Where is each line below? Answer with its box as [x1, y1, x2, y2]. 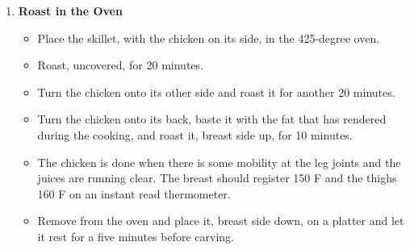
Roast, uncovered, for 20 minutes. [37, 56, 203, 73]
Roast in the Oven [18, 2, 123, 19]
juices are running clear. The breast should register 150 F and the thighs [37, 169, 397, 186]
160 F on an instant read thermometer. [37, 185, 231, 202]
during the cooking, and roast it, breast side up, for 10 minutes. [37, 126, 353, 143]
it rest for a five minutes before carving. [37, 227, 234, 244]
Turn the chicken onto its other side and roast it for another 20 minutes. [37, 83, 395, 100]
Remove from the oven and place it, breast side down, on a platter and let [37, 212, 404, 229]
